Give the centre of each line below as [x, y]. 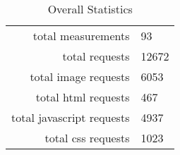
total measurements [81, 36]
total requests [96, 56]
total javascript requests [71, 117]
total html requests [83, 97]
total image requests [80, 76]
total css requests [87, 138]
